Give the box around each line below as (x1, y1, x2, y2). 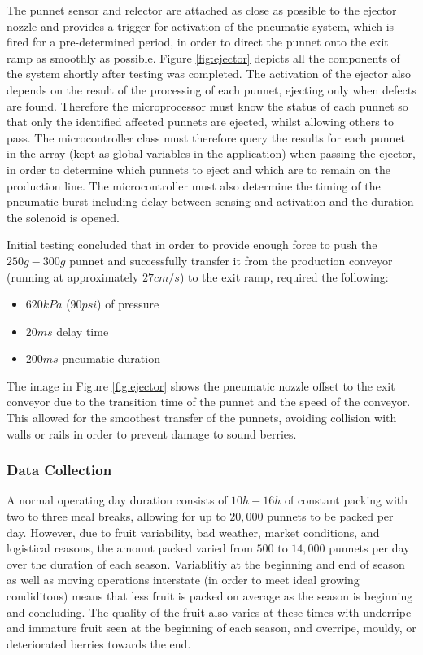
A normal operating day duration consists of (7, 491, 228, 509)
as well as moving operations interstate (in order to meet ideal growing (7, 571, 360, 588)
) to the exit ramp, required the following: (179, 268, 389, 285)
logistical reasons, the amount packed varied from (7, 539, 253, 557)
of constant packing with (285, 491, 408, 509)
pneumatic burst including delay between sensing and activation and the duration (7, 193, 414, 210)
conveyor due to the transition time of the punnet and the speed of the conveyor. (7, 393, 411, 410)
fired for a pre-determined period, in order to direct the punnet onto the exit (7, 33, 389, 50)
